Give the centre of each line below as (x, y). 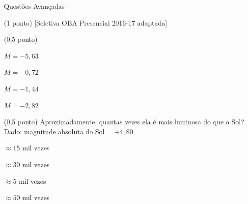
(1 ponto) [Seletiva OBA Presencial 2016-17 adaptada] (86, 22)
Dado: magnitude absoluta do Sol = (58, 131)
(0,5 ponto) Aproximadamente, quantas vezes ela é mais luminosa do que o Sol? (124, 122)
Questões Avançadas (34, 6)
